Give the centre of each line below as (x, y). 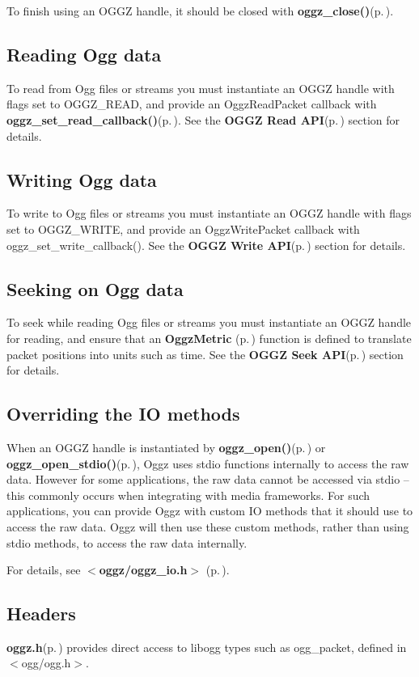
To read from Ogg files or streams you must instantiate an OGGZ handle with (201, 88)
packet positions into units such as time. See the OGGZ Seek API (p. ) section (205, 354)
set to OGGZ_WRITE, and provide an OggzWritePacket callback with (183, 228)
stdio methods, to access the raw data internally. (127, 542)
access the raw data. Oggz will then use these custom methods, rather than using (208, 526)
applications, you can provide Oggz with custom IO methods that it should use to (210, 511)
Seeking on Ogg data (95, 288)
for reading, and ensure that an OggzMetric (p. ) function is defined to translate (209, 338)
